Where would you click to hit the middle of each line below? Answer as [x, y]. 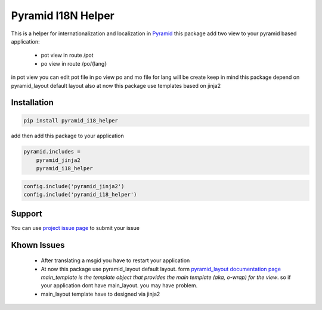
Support [27, 214]
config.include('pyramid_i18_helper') [80, 195]
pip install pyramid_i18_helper [71, 120]
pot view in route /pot [67, 55]
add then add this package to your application [68, 136]
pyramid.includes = [52, 152]
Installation [32, 102]
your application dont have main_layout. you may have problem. [119, 286]
